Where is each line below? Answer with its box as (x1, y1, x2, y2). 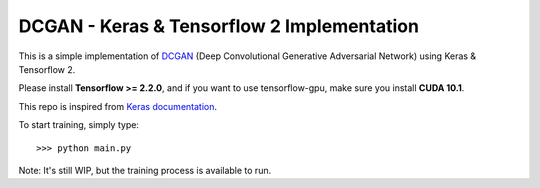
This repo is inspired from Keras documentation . (18, 100, 218, 112)
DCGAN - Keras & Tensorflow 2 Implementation (18, 15, 420, 37)
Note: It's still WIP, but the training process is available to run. (18, 164, 272, 176)
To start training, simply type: (18, 119, 140, 131)
